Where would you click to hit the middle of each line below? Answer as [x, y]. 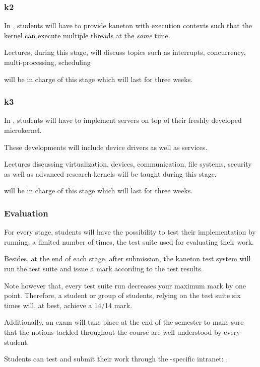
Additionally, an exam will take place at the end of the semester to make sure [124, 322]
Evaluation [26, 213]
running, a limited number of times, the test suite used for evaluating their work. [129, 241]
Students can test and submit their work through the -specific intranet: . [116, 359]
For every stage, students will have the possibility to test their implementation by [130, 232]
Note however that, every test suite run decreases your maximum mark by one [125, 285]
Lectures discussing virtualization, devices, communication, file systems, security [128, 164]
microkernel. [23, 130]
